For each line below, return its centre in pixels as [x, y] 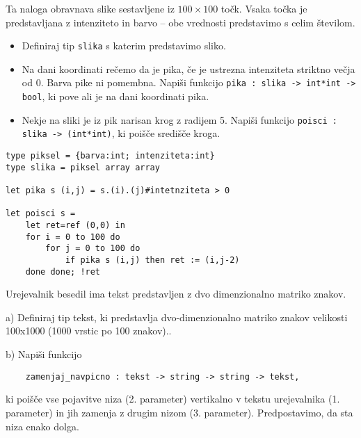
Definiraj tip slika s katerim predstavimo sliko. [124, 46]
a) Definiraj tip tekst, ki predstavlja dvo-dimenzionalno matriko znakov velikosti [177, 317]
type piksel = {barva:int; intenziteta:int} [110, 156]
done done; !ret [63, 271]
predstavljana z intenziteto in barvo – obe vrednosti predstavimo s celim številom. [180, 22]
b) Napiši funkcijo [44, 354]
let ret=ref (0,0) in [75, 225]
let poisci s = [41, 214]
